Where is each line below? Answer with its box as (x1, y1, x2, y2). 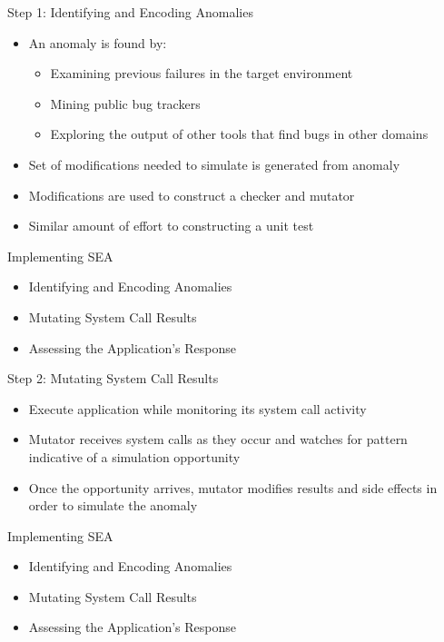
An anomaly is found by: (28, 33, 167, 52)
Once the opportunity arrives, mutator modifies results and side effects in (28, 478, 438, 497)
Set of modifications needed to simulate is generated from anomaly (28, 154, 400, 173)
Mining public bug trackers (50, 94, 201, 113)
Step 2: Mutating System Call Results (7, 369, 219, 388)
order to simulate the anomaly (28, 496, 198, 515)
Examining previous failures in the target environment (50, 64, 353, 83)
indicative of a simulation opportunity (28, 447, 241, 466)
